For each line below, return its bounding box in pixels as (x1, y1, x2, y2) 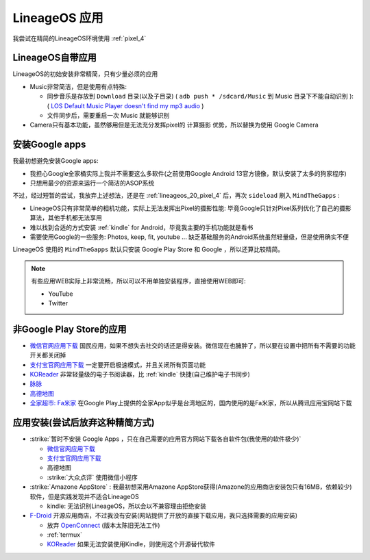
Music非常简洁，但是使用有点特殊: (29, 82, 127, 90)
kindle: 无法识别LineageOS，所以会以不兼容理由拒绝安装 (47, 502, 207, 510)
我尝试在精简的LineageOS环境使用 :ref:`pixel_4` (12, 34, 147, 42)
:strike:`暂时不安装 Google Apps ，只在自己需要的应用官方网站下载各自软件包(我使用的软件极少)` (29, 435, 301, 443)
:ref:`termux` (47, 531, 82, 539)
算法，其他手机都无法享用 (29, 214, 102, 222)
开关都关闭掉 (29, 351, 66, 359)
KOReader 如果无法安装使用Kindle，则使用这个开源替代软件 (47, 540, 215, 548)
